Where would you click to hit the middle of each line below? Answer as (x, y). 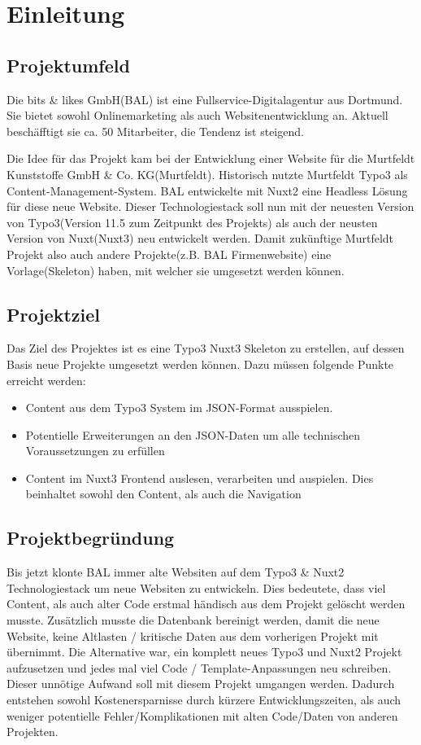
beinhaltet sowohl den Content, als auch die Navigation (163, 494)
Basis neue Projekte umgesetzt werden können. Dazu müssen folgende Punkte (200, 364)
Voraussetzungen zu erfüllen (95, 451)
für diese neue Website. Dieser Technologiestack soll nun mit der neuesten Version (210, 206)
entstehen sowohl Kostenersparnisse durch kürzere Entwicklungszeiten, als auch (204, 700)
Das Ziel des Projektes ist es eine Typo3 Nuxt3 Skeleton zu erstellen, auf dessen (206, 348)
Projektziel (53, 314)
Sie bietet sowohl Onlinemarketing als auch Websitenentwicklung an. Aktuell (197, 115)
